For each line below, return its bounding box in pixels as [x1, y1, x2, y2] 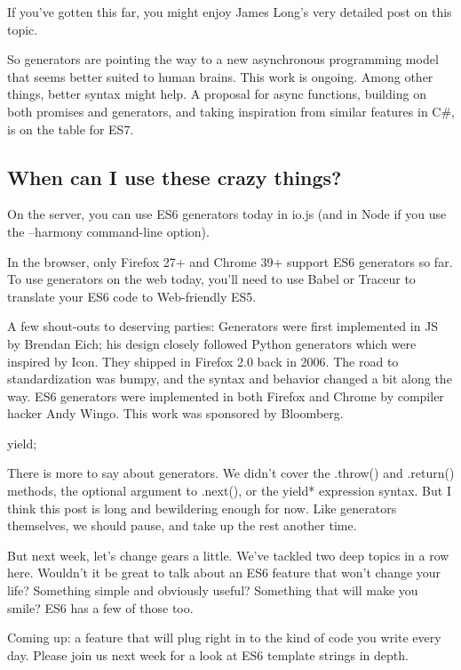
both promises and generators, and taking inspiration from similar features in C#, [7, 101, 455, 120]
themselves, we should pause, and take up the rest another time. [7, 516, 357, 535]
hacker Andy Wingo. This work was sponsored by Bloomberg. [7, 404, 344, 423]
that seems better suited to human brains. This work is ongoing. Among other [7, 67, 433, 85]
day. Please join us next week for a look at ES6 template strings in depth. [7, 645, 409, 664]
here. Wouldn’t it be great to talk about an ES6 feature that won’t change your [7, 563, 441, 582]
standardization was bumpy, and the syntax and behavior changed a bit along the [7, 369, 452, 388]
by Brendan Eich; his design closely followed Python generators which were [7, 334, 417, 352]
